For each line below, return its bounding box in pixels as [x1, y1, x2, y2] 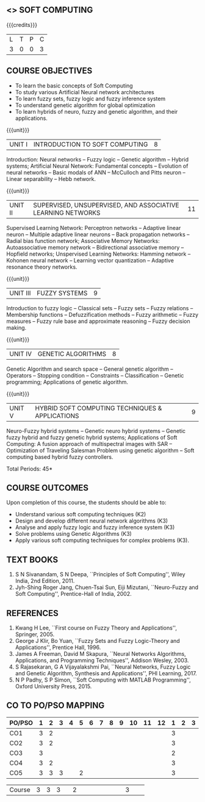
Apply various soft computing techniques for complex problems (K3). [15, 537, 189, 544]
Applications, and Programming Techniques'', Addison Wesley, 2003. [15, 657, 189, 664]
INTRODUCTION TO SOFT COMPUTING [33, 140, 148, 149]
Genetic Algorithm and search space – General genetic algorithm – [6, 365, 173, 373]
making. [6, 324, 27, 331]
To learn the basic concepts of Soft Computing [15, 82, 133, 89]
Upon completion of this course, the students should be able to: [6, 499, 167, 507]
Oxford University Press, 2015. [15, 683, 92, 690]
